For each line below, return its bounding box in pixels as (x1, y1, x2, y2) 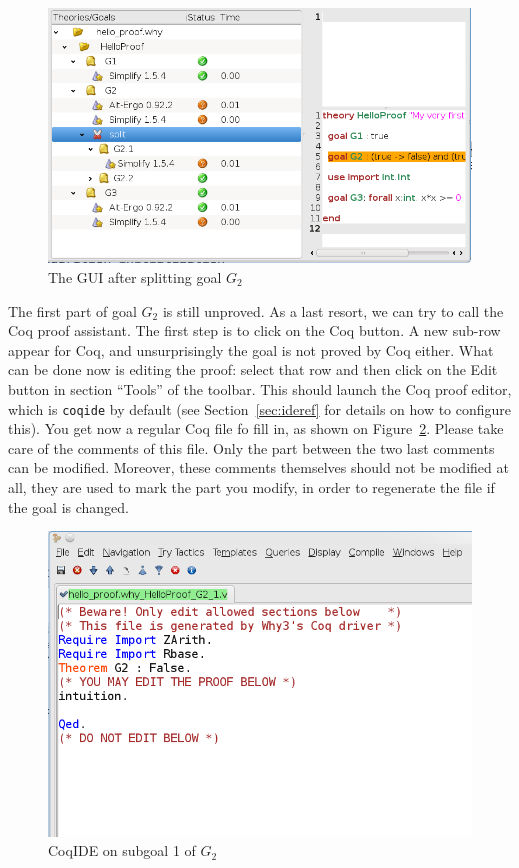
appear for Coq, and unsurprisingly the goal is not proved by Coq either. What (8, 339, 494, 360)
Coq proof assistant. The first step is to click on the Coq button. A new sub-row (8, 320, 501, 341)
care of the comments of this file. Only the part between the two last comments (8, 437, 495, 458)
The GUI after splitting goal (48, 266, 222, 287)
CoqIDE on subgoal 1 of (48, 840, 196, 861)
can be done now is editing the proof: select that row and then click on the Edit (8, 359, 498, 380)
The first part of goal (8, 300, 137, 321)
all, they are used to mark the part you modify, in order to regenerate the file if (8, 476, 495, 497)
